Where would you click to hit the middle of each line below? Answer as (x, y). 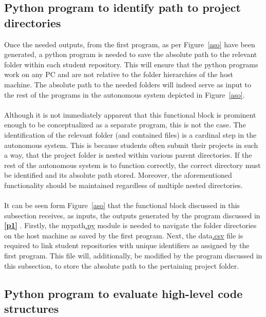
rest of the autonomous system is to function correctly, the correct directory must (132, 165)
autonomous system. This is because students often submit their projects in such (131, 145)
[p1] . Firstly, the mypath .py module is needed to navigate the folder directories (130, 225)
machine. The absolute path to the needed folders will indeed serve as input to (128, 84)
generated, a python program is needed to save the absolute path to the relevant (131, 54)
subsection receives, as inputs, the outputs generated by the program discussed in (132, 215)
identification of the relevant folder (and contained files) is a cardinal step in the (130, 134)
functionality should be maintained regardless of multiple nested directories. (123, 185)
